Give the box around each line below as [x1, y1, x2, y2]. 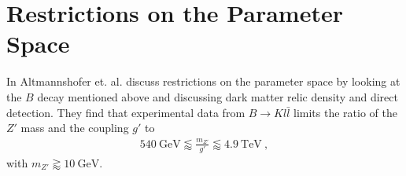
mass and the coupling [20, 119, 129, 136]
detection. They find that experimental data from [6, 104, 245, 120]
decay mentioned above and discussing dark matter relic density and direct [37, 88, 398, 104]
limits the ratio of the [293, 104, 397, 120]
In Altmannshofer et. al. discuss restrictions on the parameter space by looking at [6, 73, 400, 90]
